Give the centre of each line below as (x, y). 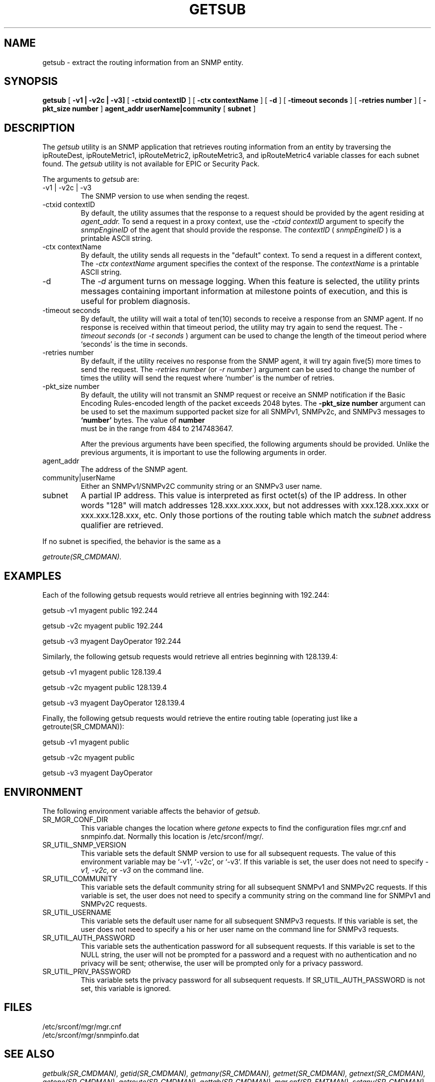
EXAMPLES (33, 576)
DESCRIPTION (39, 128)
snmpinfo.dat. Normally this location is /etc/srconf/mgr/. (172, 836)
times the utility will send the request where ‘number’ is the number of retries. (208, 378)
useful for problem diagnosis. (135, 301)
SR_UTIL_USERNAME (77, 912)
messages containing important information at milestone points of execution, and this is (244, 291)
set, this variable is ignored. (126, 988)
